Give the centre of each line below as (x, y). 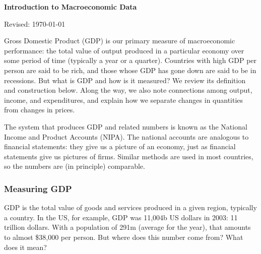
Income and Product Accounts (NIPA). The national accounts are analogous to (126, 136)
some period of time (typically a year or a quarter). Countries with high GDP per (130, 60)
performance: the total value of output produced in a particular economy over (124, 50)
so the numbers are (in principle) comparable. (75, 166)
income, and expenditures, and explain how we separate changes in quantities (124, 100)
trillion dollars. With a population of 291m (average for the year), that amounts (127, 227)
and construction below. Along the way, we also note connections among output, (128, 90)
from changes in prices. (40, 110)
